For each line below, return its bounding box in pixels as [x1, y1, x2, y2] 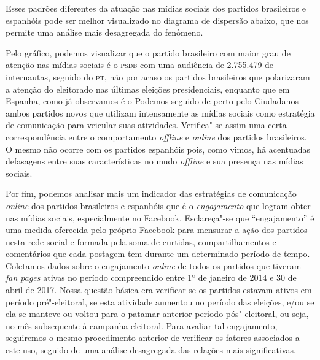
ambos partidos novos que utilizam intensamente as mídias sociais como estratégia [6, 106, 315, 119]
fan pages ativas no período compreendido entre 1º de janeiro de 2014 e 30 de [6, 271, 297, 284]
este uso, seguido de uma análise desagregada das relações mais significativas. [6, 343, 296, 356]
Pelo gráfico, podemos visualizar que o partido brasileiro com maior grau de [6, 46, 291, 59]
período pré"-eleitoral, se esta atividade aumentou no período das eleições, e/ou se [6, 295, 314, 308]
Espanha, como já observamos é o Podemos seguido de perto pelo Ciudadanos [6, 94, 299, 107]
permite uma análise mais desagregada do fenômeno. [6, 26, 203, 39]
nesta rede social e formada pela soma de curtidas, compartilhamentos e [6, 235, 276, 248]
